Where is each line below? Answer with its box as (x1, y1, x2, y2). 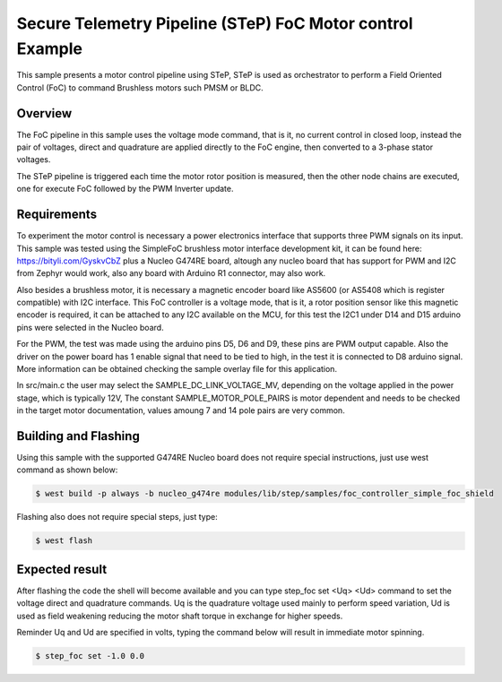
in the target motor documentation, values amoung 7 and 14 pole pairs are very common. (16, 405, 345, 416)
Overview (16, 106, 73, 121)
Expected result (16, 561, 108, 577)
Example (16, 39, 82, 58)
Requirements (16, 207, 98, 222)
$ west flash (35, 536, 93, 546)
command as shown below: (16, 464, 118, 475)
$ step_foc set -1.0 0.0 (35, 651, 145, 661)
